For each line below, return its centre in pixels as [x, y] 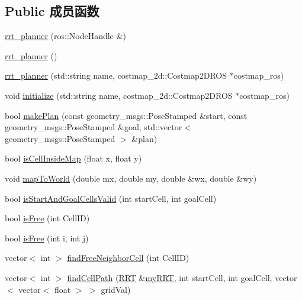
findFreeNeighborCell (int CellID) [128, 258]
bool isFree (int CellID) [47, 218]
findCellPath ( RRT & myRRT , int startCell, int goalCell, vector [182, 277]
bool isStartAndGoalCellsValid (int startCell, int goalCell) [111, 198]
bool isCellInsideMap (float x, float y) [73, 158]
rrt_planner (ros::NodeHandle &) [65, 36]
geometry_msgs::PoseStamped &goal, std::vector [94, 127]
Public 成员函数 [52, 11]
